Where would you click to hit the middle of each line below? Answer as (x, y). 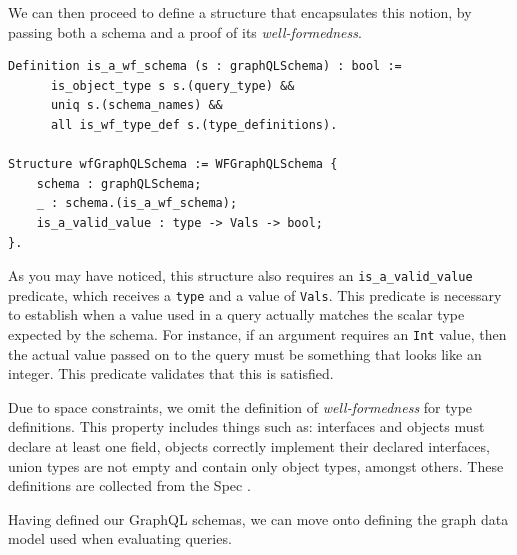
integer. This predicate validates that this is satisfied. (171, 373)
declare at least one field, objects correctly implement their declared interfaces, (249, 446)
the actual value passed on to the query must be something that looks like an (245, 353)
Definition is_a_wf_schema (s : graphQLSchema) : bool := (205, 66)
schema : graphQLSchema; (119, 183)
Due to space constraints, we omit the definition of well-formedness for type (240, 406)
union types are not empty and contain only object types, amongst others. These (256, 465)
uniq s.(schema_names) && (136, 105)
